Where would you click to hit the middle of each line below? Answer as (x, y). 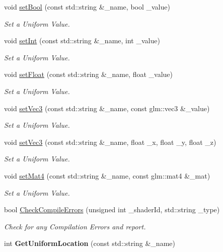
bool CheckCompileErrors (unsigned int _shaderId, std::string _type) (112, 209)
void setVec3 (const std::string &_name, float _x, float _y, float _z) (110, 142)
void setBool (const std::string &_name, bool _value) (87, 7)
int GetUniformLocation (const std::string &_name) (90, 243)
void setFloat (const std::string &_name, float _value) (89, 74)
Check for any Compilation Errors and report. (75, 226)
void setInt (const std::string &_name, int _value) (82, 40)
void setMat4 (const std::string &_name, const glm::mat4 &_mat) (107, 175)
